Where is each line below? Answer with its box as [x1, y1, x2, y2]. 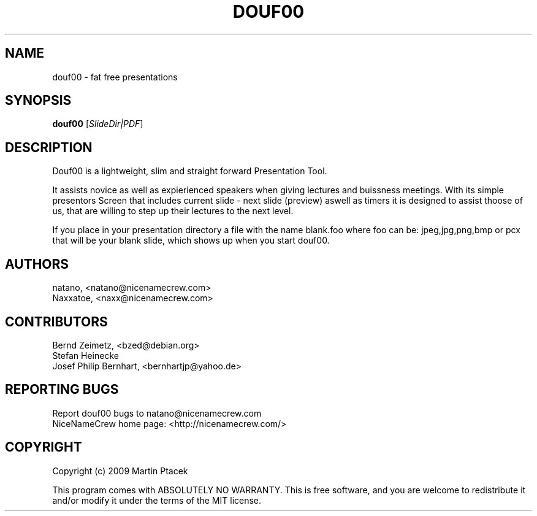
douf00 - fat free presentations [52, 71, 178, 82]
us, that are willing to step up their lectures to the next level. [52, 206, 294, 217]
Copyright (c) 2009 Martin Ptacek [52, 465, 188, 476]
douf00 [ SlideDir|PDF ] [52, 118, 143, 129]
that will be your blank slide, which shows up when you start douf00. [52, 235, 330, 246]
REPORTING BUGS [5, 382, 119, 398]
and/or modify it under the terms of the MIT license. [52, 495, 262, 506]
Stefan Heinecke [52, 350, 119, 361]
